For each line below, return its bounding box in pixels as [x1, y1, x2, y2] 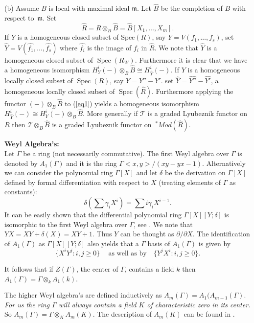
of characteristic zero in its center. [147, 299, 251, 309]
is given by [198, 238, 231, 248]
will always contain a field [58, 299, 137, 309]
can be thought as [120, 229, 174, 239]
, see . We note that [134, 219, 193, 229]
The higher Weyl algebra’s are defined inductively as [4, 290, 162, 300]
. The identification [192, 229, 250, 239]
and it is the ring [66, 158, 117, 168]
